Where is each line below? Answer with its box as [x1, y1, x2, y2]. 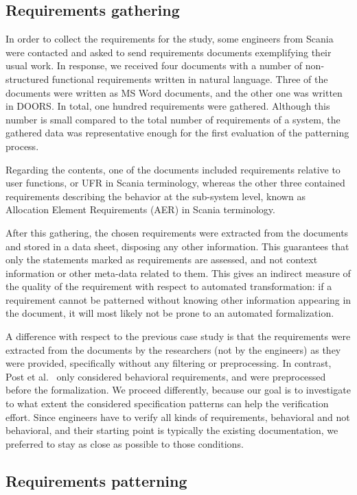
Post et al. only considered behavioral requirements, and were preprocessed [5, 369, 326, 383]
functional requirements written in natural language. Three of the [51, 71, 328, 86]
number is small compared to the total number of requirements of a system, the [5, 112, 341, 126]
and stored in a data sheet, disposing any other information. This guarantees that [5, 239, 349, 253]
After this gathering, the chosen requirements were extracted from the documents [5, 225, 349, 239]
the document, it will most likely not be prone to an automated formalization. [5, 306, 334, 320]
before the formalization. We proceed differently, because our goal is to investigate [5, 383, 351, 397]
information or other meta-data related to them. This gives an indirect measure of [5, 265, 351, 280]
